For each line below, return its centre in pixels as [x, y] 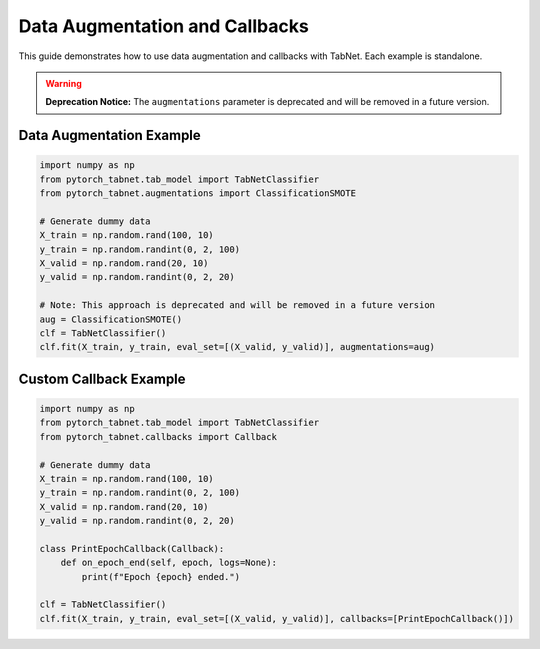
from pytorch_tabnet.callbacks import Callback [158, 436]
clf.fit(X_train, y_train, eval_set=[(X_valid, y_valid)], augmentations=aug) [237, 347]
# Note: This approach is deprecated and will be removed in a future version [237, 305]
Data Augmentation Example [110, 135]
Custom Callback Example [102, 378]
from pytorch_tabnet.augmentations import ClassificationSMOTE [198, 193]
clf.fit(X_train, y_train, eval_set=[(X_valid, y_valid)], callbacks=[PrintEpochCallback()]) [277, 618]
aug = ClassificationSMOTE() [111, 319]
